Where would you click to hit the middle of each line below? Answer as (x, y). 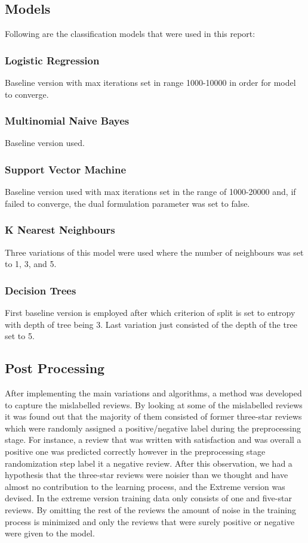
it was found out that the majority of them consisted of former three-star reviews (153, 416)
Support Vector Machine (66, 169)
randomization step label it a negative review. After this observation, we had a (149, 463)
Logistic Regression (52, 60)
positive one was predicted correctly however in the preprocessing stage (135, 451)
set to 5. (20, 336)
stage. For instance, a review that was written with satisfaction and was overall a (153, 440)
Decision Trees (41, 290)
